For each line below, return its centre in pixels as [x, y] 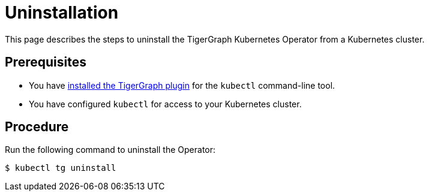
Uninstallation [62, 13]
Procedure [37, 127]
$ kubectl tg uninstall [61, 168]
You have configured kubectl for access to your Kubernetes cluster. [165, 104]
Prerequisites [46, 62]
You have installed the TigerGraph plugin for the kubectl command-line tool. [182, 85]
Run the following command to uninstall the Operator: [110, 150]
